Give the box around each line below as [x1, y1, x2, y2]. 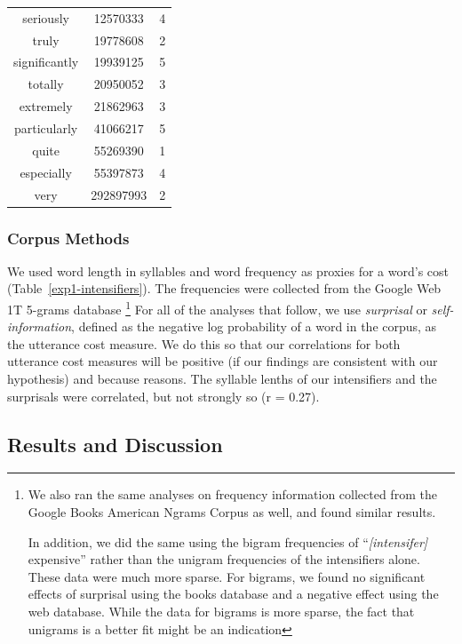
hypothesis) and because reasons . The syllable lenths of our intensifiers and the [7, 370, 437, 388]
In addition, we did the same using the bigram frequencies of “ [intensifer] [28, 532, 428, 551]
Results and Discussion [7, 430, 223, 457]
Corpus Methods [7, 227, 130, 249]
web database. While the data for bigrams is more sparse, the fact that [28, 601, 415, 620]
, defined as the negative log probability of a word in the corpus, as [71, 317, 437, 336]
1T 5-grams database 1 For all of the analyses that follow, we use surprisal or [7, 298, 427, 318]
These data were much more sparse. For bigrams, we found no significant [28, 567, 426, 585]
